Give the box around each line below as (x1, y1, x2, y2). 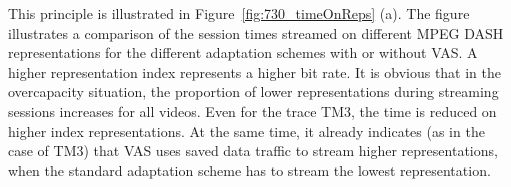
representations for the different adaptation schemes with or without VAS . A (8, 42, 478, 63)
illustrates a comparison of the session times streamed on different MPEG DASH (8, 22, 504, 43)
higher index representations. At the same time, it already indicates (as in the (8, 120, 485, 141)
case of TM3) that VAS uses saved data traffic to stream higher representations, (8, 140, 498, 161)
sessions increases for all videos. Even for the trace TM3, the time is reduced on (8, 100, 497, 121)
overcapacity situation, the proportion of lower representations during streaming (8, 81, 499, 102)
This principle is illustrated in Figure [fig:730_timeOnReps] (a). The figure (8, 3, 470, 23)
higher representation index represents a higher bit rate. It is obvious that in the (8, 61, 502, 82)
